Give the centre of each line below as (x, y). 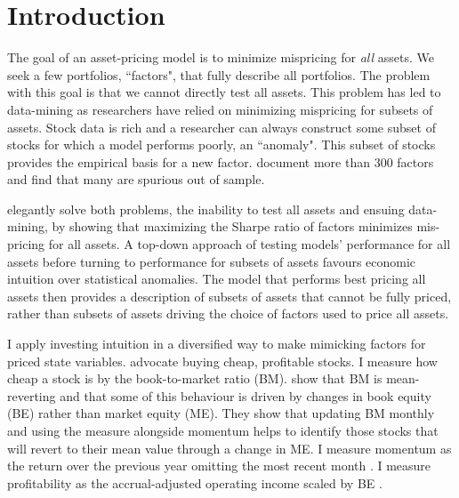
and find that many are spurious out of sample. (136, 179)
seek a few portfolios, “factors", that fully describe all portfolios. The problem (219, 74)
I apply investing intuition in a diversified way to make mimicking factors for (217, 344)
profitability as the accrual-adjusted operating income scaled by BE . (195, 482)
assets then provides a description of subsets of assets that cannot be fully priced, (229, 296)
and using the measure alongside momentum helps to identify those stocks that (223, 430)
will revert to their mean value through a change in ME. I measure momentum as (229, 448)
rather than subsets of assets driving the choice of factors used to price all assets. (228, 313)
